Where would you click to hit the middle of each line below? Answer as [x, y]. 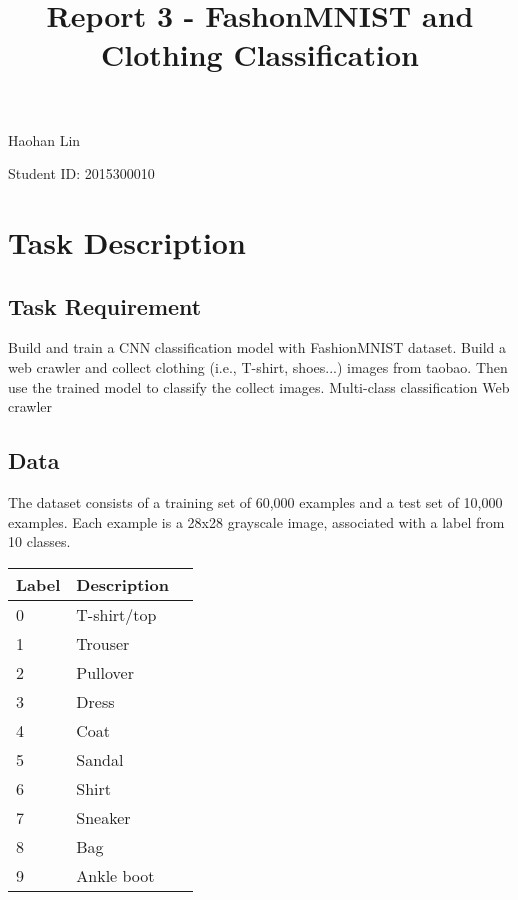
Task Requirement [105, 305]
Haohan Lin [44, 139]
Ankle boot [115, 875]
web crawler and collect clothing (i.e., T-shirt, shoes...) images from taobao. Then [258, 366]
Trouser [103, 643]
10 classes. [39, 541]
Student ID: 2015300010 [81, 173]
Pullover [105, 672]
